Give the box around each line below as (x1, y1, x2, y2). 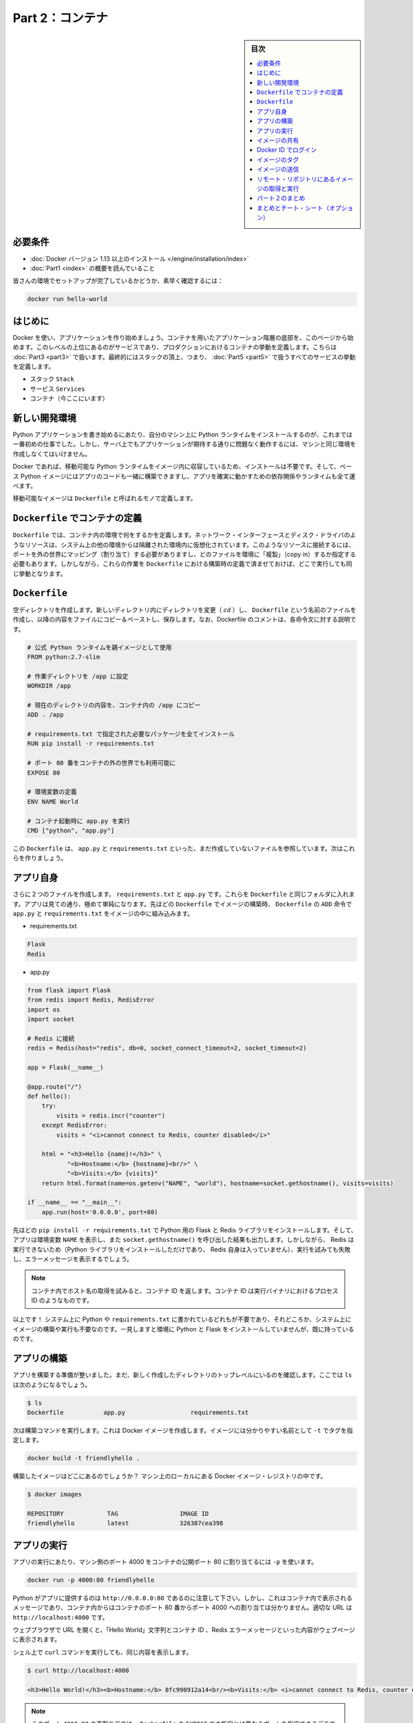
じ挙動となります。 (12, 569, 67, 578)
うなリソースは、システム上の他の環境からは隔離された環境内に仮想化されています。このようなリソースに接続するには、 (12, 540, 355, 549)
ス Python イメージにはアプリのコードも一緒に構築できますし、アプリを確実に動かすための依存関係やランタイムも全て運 (12, 472, 356, 480)
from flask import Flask (27, 986, 112, 994)
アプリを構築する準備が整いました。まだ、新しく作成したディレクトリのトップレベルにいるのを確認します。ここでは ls (12, 1371, 352, 1379)
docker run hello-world (27, 295, 108, 303)
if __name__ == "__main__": (27, 1199, 122, 1206)
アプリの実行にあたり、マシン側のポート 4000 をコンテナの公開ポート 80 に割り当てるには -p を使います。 (12, 1558, 318, 1566)
